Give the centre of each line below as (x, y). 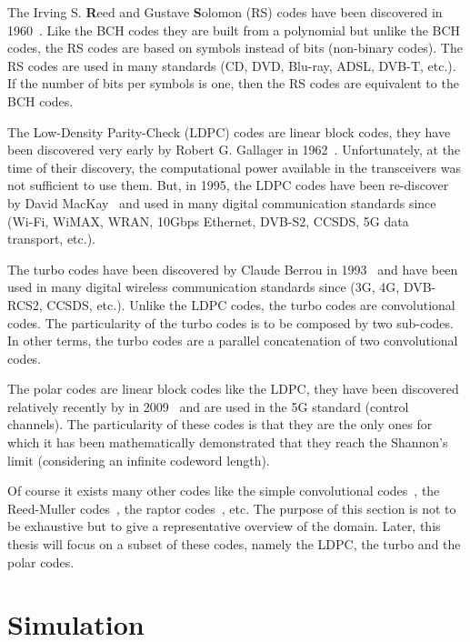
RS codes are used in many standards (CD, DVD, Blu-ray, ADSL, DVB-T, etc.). (232, 65)
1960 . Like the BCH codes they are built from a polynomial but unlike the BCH (234, 30)
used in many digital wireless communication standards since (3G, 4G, (204, 287)
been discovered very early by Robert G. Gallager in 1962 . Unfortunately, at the (234, 150)
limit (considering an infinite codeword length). (139, 460)
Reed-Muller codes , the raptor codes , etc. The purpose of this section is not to (232, 508)
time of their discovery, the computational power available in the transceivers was (235, 167)
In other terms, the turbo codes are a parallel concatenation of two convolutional (233, 341)
